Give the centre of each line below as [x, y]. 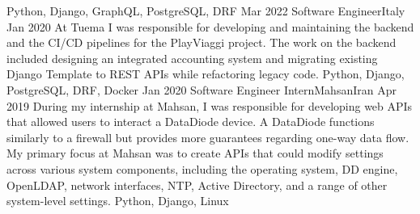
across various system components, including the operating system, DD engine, [202, 168]
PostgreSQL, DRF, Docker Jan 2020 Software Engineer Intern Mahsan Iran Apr [202, 89]
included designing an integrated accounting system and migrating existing [192, 58]
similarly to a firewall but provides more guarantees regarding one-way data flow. [208, 137]
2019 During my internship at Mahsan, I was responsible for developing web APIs [210, 105]
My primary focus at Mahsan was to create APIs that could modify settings [195, 153]
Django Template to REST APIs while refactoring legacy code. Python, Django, [206, 74]
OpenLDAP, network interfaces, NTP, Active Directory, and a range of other [197, 185]
